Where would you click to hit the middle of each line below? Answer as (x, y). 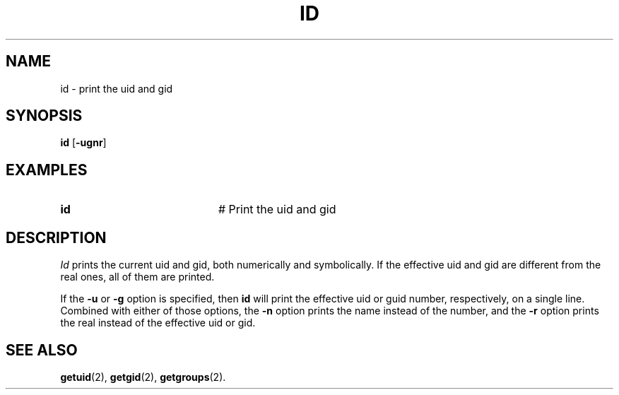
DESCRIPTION (56, 237)
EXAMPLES (47, 170)
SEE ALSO (42, 350)
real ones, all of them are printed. (137, 277)
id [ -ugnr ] (83, 143)
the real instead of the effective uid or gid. (158, 323)
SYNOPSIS (44, 116)
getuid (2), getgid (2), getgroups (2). (143, 377)
